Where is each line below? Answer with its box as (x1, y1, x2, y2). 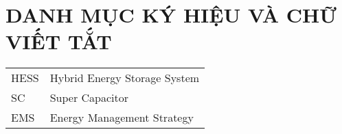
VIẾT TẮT (5, 27, 112, 55)
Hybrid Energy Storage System (49, 70, 200, 86)
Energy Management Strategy (49, 109, 194, 126)
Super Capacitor (49, 90, 129, 106)
